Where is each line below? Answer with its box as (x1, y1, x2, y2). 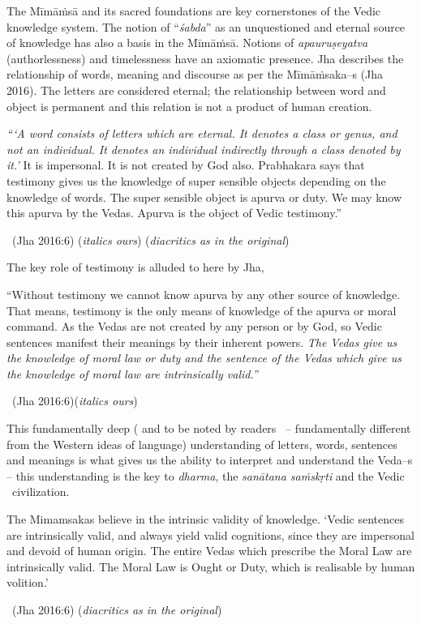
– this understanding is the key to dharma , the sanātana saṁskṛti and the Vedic (6, 467, 405, 484)
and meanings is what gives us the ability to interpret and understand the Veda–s (6, 451, 413, 468)
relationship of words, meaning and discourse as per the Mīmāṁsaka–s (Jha (6, 66, 384, 83)
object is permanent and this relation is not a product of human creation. (6, 97, 372, 114)
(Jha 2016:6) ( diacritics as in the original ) (11, 601, 222, 618)
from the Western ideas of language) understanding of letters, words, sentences (6, 435, 397, 452)
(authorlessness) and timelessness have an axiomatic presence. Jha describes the (6, 49, 404, 66)
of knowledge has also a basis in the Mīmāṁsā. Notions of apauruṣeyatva (6, 34, 368, 51)
